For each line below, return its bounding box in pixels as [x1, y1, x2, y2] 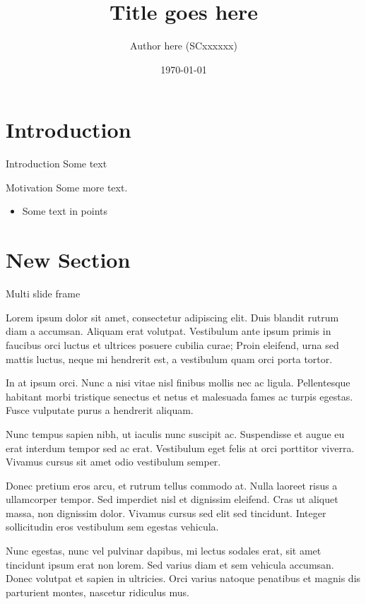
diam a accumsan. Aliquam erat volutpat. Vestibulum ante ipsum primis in [6, 324, 331, 338]
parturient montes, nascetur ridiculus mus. [6, 584, 189, 599]
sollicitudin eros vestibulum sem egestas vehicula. [6, 519, 219, 534]
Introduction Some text [6, 156, 107, 171]
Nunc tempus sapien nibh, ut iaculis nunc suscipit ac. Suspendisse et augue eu [6, 426, 345, 441]
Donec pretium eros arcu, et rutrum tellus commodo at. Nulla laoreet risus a [6, 478, 338, 492]
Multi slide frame [6, 286, 81, 301]
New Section [6, 245, 131, 274]
